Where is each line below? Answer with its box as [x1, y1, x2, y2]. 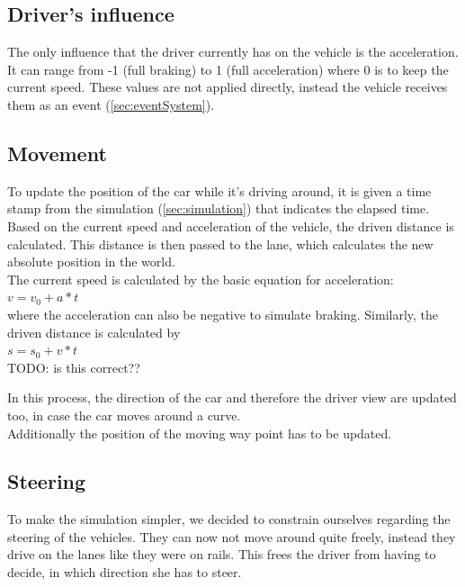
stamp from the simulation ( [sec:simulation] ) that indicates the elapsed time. [7, 199, 430, 218]
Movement [7, 139, 107, 167]
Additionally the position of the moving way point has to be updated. [7, 423, 392, 442]
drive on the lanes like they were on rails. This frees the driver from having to [7, 545, 436, 564]
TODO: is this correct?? [7, 357, 140, 376]
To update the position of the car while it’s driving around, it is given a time [7, 181, 432, 200]
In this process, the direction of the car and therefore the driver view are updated [7, 388, 457, 407]
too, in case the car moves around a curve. [7, 405, 241, 424]
